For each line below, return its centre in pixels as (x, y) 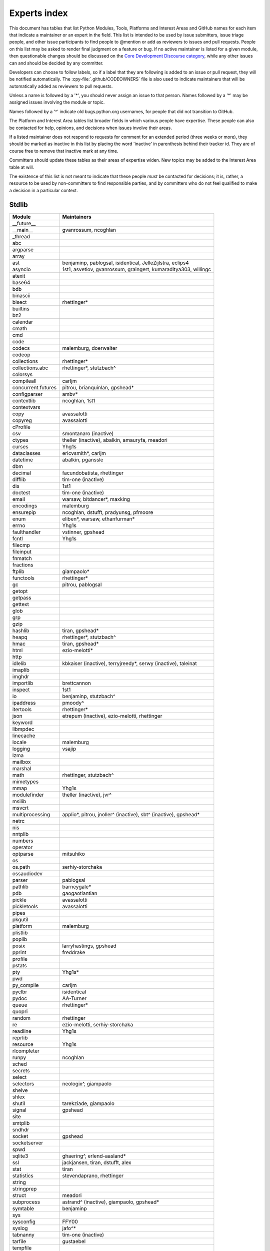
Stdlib (19, 204)
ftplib (18, 571)
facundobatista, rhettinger (93, 473)
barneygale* (77, 887)
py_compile (25, 985)
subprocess (26, 1202)
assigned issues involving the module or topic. (57, 102)
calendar (23, 322)
